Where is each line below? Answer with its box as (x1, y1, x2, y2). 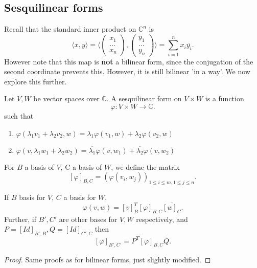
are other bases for (59, 213, 118, 224)
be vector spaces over (33, 93, 100, 104)
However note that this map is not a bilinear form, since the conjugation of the (4, 56, 253, 66)
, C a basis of (60, 161, 102, 172)
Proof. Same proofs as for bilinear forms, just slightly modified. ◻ (4, 254, 211, 265)
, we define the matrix (111, 161, 180, 172)
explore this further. (4, 76, 67, 86)
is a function (205, 93, 244, 104)
